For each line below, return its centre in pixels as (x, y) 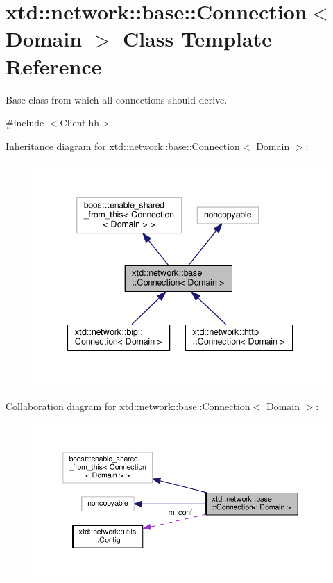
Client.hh (79, 123)
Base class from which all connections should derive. (117, 99)
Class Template (197, 39)
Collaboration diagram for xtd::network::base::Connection (128, 405)
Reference (54, 66)
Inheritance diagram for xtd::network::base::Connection (123, 146)
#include (25, 123)
